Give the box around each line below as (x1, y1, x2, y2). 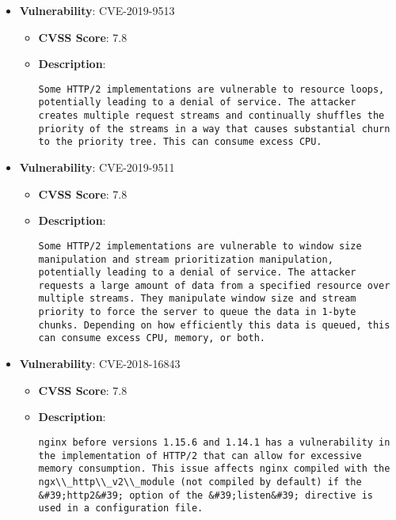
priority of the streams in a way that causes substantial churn (38, 123, 390, 135)
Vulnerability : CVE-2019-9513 (19, 2, 175, 18)
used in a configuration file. (38, 503, 204, 514)
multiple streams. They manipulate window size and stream (38, 293, 356, 305)
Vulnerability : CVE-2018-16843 (19, 355, 181, 372)
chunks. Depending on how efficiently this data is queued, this (38, 319, 390, 331)
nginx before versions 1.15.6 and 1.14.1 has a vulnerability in (38, 436, 390, 448)
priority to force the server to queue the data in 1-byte (38, 306, 356, 318)
